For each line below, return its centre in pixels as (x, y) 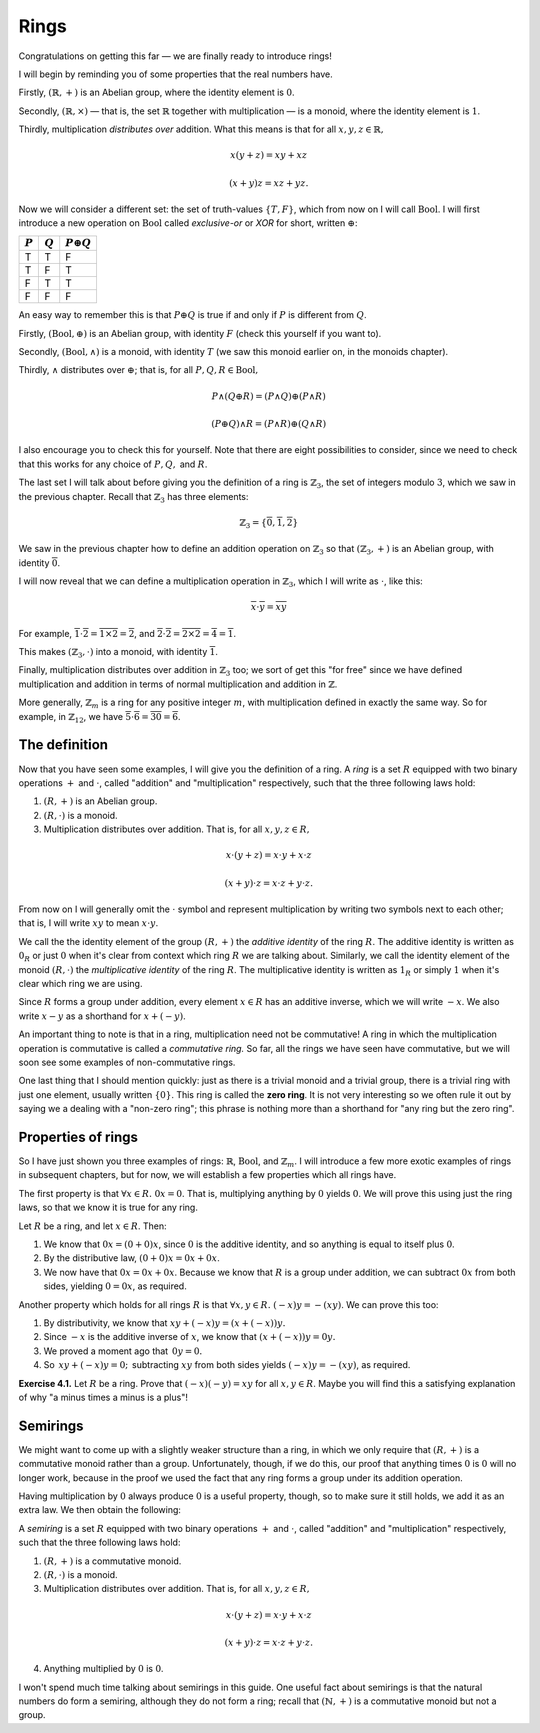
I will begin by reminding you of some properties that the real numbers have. (176, 74)
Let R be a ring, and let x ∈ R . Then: (92, 1226)
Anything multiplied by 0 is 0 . (103, 1669)
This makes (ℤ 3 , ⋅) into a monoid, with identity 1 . (118, 653)
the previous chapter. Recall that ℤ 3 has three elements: (133, 497)
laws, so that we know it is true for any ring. (108, 1207)
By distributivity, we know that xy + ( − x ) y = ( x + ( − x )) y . (164, 1322)
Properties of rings (78, 1136)
